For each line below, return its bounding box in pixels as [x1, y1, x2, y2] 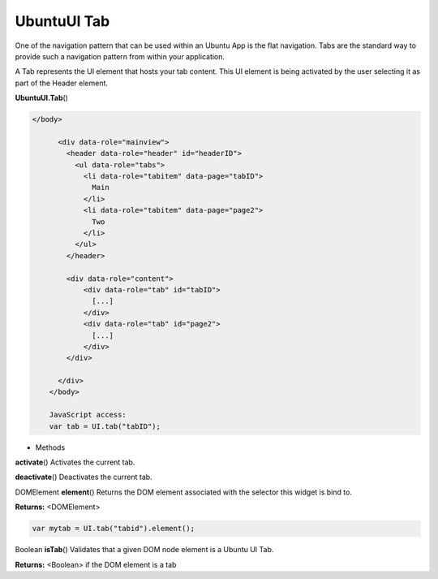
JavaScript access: [49, 410, 127, 420]
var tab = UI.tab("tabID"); [49, 421, 161, 430]
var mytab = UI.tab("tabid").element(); [32, 524, 195, 534]
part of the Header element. [15, 78, 109, 88]
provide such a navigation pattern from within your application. [15, 51, 225, 61]
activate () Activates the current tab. [15, 457, 135, 467]
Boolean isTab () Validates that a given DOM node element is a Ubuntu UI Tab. [15, 545, 274, 555]
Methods [35, 443, 66, 452]
